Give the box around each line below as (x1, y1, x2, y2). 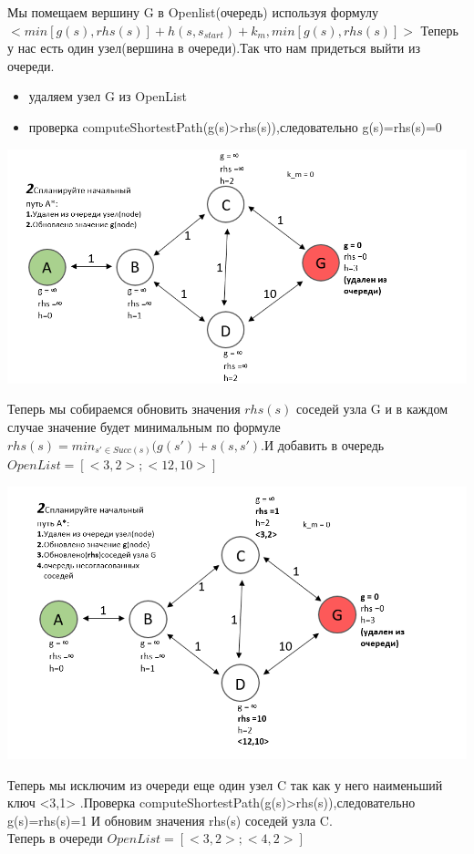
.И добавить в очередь (261, 435, 385, 454)
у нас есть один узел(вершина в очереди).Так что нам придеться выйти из (7, 38, 420, 57)
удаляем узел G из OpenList (28, 87, 187, 106)
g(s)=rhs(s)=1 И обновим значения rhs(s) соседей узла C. (7, 810, 333, 829)
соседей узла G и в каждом (295, 399, 448, 418)
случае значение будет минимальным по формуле (7, 417, 281, 437)
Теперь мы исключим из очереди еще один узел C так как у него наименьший (7, 775, 443, 794)
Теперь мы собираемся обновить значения (7, 399, 241, 418)
